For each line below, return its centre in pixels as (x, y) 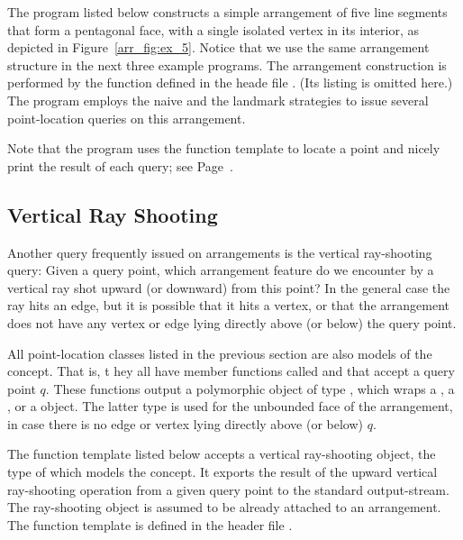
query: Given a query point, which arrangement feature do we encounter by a (221, 270)
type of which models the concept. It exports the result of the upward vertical (222, 472)
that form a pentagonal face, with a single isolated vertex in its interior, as (213, 29)
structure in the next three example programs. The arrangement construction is (227, 64)
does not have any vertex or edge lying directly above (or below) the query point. (232, 322)
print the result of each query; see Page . (120, 165)
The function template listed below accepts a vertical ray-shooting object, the (222, 454)
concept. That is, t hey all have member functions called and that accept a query (231, 371)
